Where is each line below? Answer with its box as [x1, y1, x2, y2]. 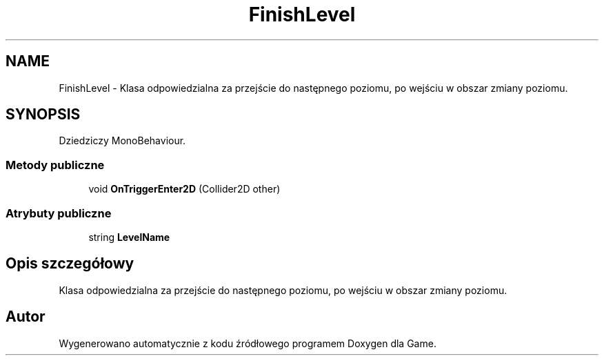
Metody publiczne [6, 157, 105, 172]
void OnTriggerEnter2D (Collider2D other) [88, 183, 281, 195]
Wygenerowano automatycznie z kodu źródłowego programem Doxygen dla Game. [59, 337, 436, 349]
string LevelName [88, 231, 170, 243]
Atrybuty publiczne [6, 206, 112, 220]
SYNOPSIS [6, 106, 81, 124]
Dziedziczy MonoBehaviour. [59, 135, 186, 147]
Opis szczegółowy [6, 255, 134, 273]
